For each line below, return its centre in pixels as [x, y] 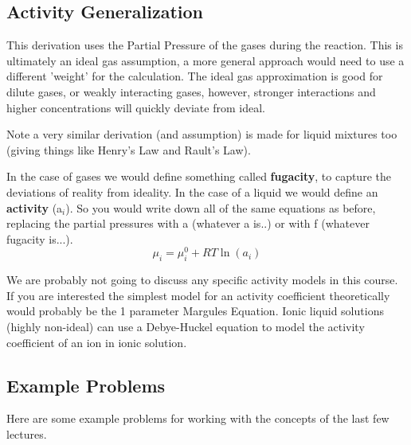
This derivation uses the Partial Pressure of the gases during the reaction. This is [205, 45]
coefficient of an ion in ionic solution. [97, 342]
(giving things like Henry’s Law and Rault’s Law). [129, 149]
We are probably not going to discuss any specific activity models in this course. [202, 280]
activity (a [35, 207]
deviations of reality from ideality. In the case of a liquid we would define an [192, 191]
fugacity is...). [40, 238]
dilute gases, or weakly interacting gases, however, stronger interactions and [191, 91]
